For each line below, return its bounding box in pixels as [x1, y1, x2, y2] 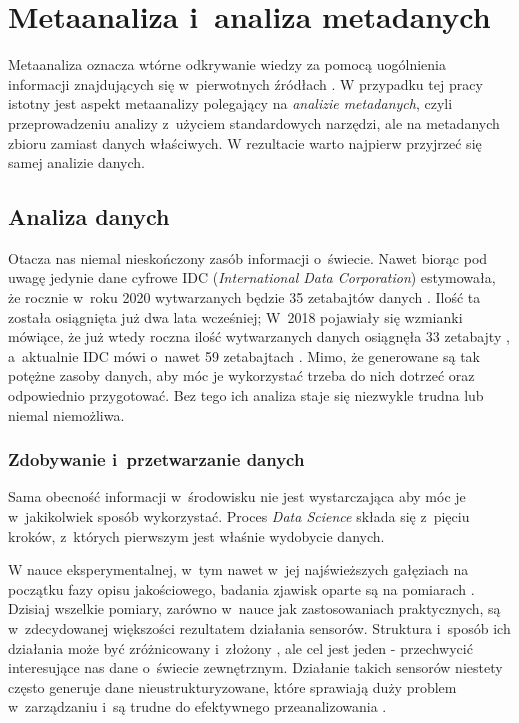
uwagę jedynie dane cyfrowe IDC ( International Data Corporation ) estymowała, [8, 267, 496, 288]
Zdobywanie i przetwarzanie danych [8, 447, 305, 472]
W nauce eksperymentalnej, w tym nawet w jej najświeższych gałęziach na [8, 559, 469, 580]
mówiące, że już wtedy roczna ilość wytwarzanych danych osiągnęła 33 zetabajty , [8, 326, 510, 347]
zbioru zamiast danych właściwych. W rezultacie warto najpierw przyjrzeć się [8, 132, 482, 153]
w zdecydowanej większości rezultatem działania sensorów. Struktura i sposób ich [8, 618, 511, 639]
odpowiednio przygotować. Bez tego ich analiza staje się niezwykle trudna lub [8, 385, 484, 406]
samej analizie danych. [8, 152, 145, 173]
